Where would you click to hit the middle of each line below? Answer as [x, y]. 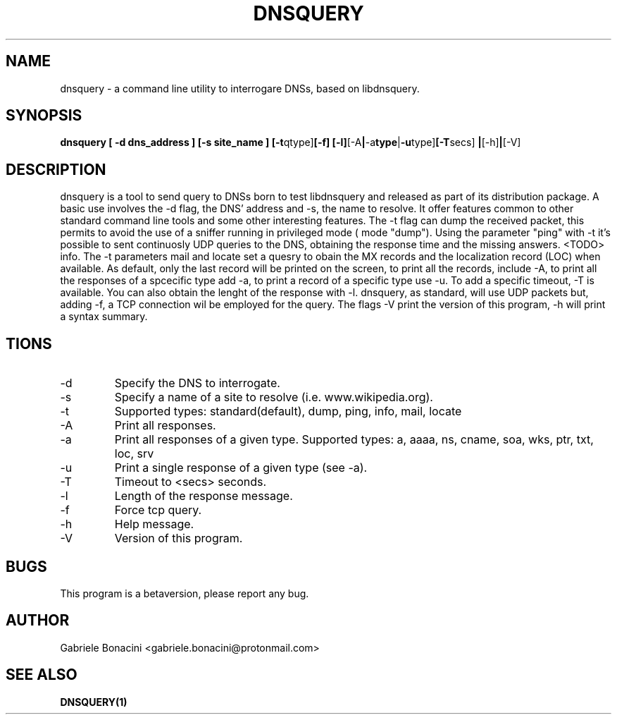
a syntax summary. [104, 317]
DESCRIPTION [56, 169]
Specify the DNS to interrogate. [197, 383]
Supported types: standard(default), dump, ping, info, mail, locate [288, 411]
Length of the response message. [204, 496]
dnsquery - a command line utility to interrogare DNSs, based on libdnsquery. [240, 88]
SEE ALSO [42, 675]
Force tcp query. [158, 510]
